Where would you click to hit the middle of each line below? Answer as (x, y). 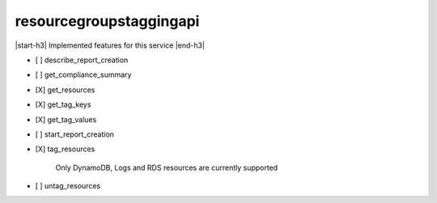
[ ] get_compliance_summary (83, 75)
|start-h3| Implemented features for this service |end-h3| (110, 45)
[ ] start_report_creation (75, 134)
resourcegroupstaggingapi (107, 21)
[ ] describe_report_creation (82, 60)
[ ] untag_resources (68, 186)
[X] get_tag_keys (63, 104)
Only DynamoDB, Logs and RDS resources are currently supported (167, 167)
